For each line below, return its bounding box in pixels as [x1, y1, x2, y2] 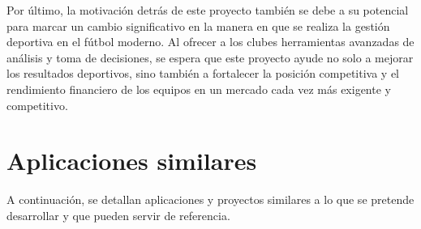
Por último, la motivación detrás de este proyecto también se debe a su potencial [6, 2, 409, 18]
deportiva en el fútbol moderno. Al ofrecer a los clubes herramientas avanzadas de [6, 33, 415, 50]
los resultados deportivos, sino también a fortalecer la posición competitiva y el [6, 65, 399, 82]
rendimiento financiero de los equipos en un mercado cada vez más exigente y [6, 80, 391, 97]
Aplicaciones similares [6, 144, 257, 177]
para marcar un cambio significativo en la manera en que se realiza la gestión [6, 17, 390, 34]
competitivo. [6, 96, 68, 113]
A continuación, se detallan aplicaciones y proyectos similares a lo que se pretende [6, 191, 415, 208]
